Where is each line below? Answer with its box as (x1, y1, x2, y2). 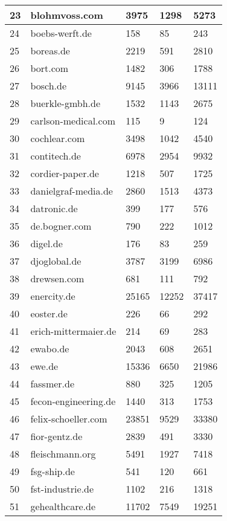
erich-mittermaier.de (30, 324, 117, 338)
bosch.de (30, 79, 67, 92)
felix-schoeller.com (30, 412, 107, 426)
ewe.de (30, 359, 59, 373)
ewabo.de (30, 341, 69, 355)
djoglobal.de (30, 254, 82, 268)
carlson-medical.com (30, 114, 115, 128)
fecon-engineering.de (30, 394, 116, 408)
